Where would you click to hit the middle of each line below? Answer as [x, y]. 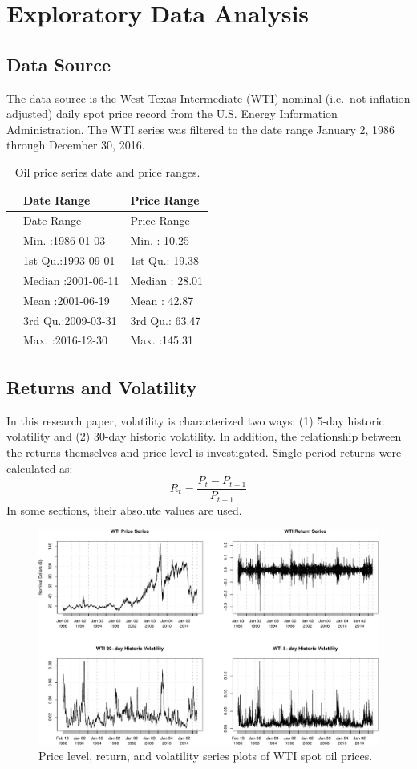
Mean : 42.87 [162, 300]
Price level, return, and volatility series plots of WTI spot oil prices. [206, 756]
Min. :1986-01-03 [65, 240]
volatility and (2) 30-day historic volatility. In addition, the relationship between [204, 436]
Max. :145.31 [162, 340]
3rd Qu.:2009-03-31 [70, 320]
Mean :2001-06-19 [67, 300]
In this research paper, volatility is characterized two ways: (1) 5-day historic [195, 420]
